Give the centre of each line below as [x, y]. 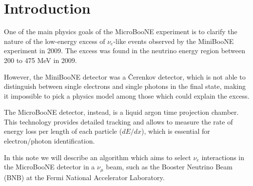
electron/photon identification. [49, 141]
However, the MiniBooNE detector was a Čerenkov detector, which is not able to [125, 76]
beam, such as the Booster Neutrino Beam [169, 167]
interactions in [223, 157]
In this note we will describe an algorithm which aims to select [97, 157]
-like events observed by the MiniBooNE [174, 41]
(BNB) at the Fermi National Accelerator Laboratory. [84, 177]
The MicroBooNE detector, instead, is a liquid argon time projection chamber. [121, 112]
